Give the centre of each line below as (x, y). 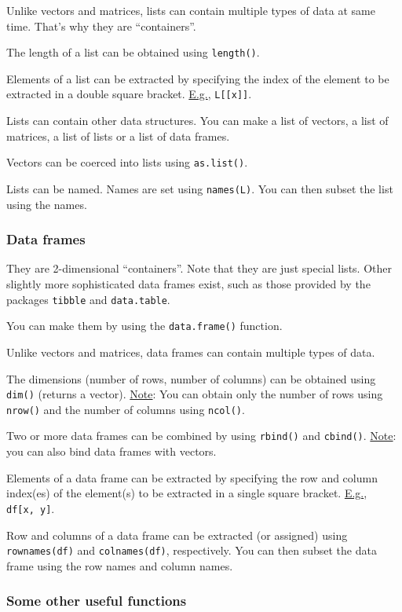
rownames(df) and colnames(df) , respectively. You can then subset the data (192, 550)
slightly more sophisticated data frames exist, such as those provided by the (188, 284)
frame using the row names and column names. (120, 565)
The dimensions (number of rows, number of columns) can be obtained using (191, 378)
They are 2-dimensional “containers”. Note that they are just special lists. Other (199, 268)
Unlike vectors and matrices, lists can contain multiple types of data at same (191, 10)
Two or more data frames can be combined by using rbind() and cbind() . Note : (201, 436)
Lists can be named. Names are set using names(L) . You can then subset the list (200, 188)
